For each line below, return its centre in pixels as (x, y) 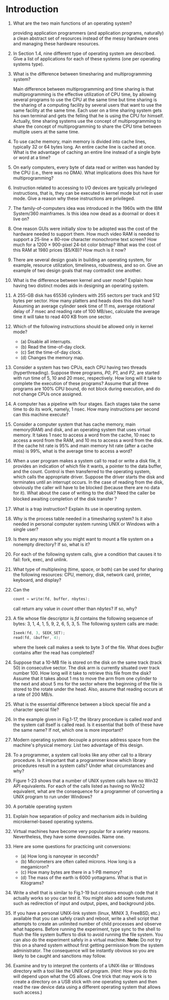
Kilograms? (32, 883)
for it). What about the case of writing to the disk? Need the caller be (84, 493)
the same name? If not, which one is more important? (68, 730)
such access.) (27, 992)
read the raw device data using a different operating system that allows (87, 987)
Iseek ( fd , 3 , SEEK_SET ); (39, 633)
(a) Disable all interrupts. (46, 341)
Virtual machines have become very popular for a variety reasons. (81, 831)
